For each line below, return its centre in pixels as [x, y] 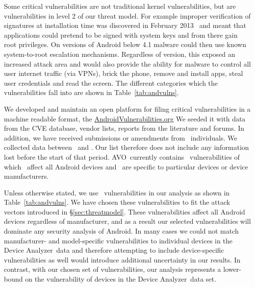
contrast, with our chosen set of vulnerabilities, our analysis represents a [113, 269]
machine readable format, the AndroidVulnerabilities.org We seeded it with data [125, 118]
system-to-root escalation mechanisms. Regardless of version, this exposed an [120, 54]
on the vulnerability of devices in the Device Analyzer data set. [121, 279]
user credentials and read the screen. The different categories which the [111, 83]
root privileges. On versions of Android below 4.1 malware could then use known [125, 44]
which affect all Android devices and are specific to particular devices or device [126, 166]
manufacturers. [26, 176]
